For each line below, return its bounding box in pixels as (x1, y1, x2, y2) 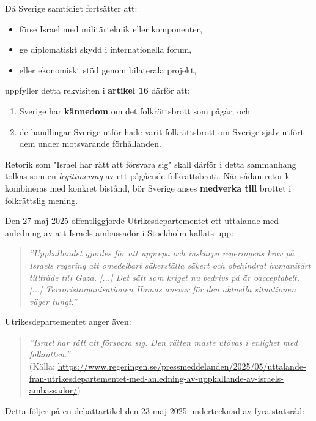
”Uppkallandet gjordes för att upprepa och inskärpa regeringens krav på (29, 247, 295, 259)
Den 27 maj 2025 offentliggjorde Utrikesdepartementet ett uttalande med (5, 214, 279, 227)
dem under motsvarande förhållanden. (19, 137, 161, 150)
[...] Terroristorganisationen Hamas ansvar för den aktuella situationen (29, 283, 296, 296)
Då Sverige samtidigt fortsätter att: (5, 2, 138, 14)
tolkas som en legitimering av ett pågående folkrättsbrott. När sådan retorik (5, 170, 290, 182)
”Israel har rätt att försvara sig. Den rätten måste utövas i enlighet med (29, 335, 298, 348)
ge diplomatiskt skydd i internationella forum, (19, 43, 192, 56)
